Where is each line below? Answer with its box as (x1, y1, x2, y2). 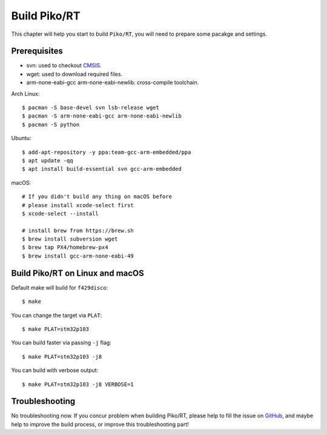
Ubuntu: (11, 134, 31, 142)
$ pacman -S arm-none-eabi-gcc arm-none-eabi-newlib (22, 113, 182, 119)
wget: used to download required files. (26, 70, 123, 78)
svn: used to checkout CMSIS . (26, 62, 102, 69)
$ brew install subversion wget (22, 236, 118, 242)
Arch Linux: (11, 90, 40, 97)
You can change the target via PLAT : (11, 311, 102, 319)
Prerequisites (11, 46, 63, 56)
